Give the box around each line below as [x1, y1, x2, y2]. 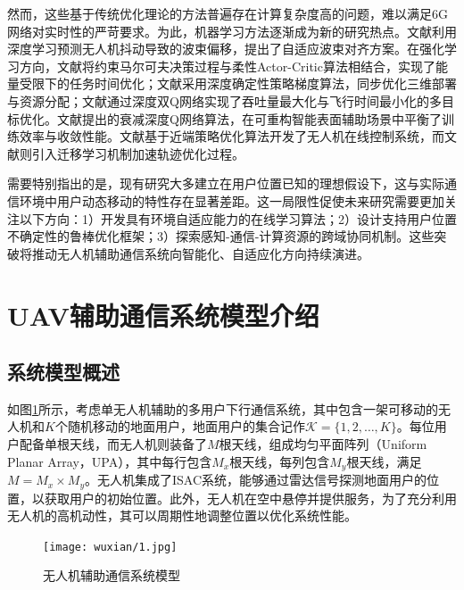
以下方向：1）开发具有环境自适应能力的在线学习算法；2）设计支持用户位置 [19, 209, 457, 228]
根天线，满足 [346, 452, 422, 470]
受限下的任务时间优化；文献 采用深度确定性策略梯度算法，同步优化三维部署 [19, 74, 457, 93]
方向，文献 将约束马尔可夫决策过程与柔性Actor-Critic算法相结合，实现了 [19, 56, 435, 75]
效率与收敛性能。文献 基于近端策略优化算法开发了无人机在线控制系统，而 [19, 127, 444, 145]
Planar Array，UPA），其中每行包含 [7, 452, 212, 470]
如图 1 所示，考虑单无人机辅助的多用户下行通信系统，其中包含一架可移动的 [7, 399, 438, 418]
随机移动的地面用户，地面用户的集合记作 [67, 417, 305, 436]
